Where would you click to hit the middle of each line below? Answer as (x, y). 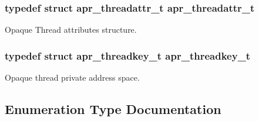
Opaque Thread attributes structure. (71, 30)
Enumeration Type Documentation (113, 109)
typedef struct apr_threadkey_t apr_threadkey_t (128, 55)
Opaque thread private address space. (72, 77)
